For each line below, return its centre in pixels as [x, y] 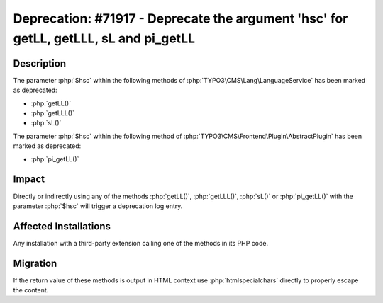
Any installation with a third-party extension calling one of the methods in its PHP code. [141, 243]
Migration [35, 263]
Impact [29, 179]
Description [40, 63]
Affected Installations [62, 226]
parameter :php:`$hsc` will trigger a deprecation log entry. [98, 206]
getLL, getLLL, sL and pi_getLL [104, 38]
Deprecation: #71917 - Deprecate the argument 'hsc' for [181, 18]
